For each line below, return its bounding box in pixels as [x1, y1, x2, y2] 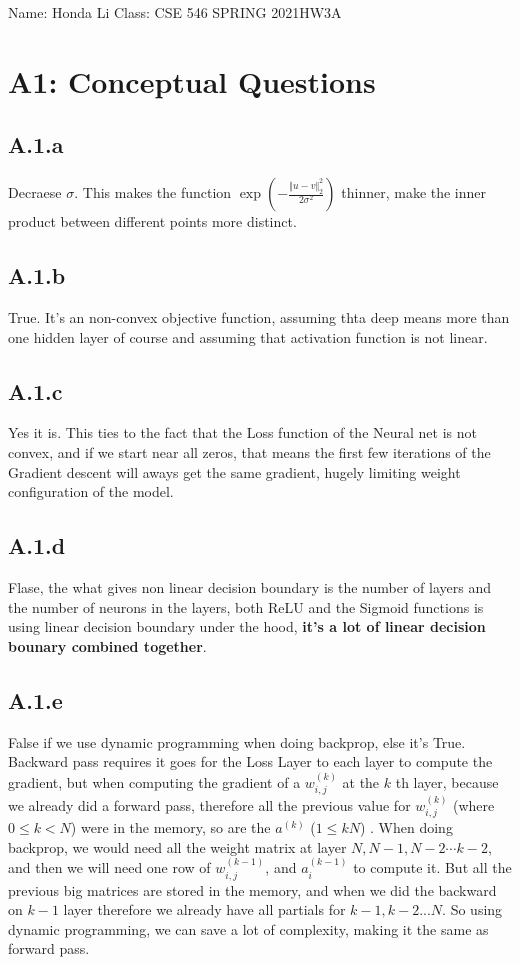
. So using [442, 899, 503, 920]
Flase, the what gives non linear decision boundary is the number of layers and [8, 576, 491, 597]
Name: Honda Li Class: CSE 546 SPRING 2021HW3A [8, 2, 342, 22]
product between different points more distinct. [8, 211, 297, 232]
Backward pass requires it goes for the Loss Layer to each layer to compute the [8, 751, 493, 772]
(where [453, 794, 495, 815]
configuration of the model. [8, 481, 174, 502]
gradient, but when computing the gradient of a [8, 771, 301, 792]
